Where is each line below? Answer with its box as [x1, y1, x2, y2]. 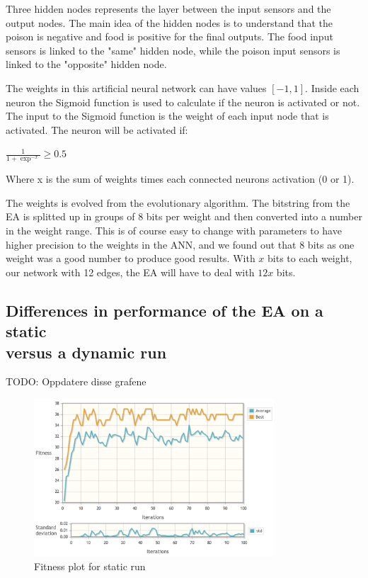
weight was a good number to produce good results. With [6, 251, 255, 266]
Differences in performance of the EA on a [6, 299, 323, 321]
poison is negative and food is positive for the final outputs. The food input [6, 29, 333, 44]
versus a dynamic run [6, 341, 167, 363]
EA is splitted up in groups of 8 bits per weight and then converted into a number [6, 209, 362, 224]
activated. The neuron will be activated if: [6, 122, 188, 137]
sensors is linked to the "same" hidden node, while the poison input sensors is [6, 42, 340, 57]
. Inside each [305, 80, 360, 95]
